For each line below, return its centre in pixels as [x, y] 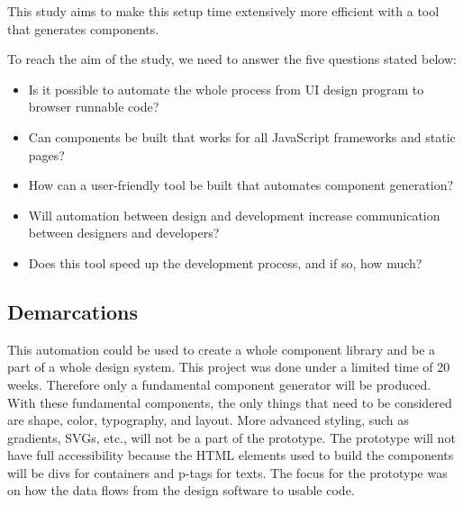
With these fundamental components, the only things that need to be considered [230, 402]
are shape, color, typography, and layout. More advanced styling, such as [208, 420]
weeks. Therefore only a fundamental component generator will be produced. [219, 384]
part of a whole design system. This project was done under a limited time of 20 [229, 367]
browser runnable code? [94, 107]
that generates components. [83, 28]
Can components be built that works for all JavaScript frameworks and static [242, 136]
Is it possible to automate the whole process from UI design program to [226, 89]
